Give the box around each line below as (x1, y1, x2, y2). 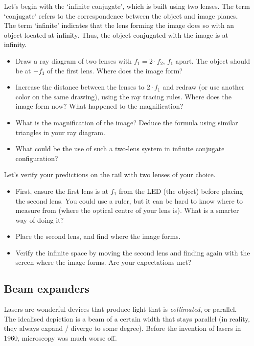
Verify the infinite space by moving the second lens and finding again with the (15, 247, 250, 257)
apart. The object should (175, 55, 250, 66)
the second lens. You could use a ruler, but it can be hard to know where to (15, 195, 243, 206)
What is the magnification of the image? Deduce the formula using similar (15, 117, 238, 127)
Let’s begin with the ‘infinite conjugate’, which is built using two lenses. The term (4, 1, 250, 11)
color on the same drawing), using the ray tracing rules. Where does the (15, 91, 231, 101)
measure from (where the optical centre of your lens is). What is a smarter (15, 205, 239, 215)
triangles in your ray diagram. (15, 127, 105, 137)
